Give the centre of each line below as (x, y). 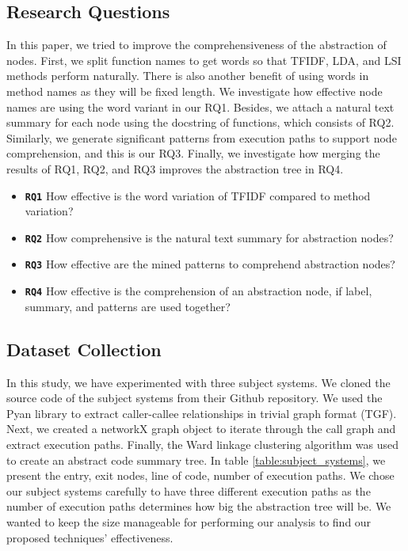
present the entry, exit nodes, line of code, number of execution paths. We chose (200, 475)
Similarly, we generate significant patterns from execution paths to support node (202, 137)
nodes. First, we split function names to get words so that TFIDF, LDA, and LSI (204, 60)
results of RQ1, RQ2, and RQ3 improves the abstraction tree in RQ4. (175, 168)
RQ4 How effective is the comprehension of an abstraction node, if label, (198, 291)
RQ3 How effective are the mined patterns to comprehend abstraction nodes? (210, 264)
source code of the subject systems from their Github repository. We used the (194, 398)
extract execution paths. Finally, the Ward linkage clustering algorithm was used (202, 444)
